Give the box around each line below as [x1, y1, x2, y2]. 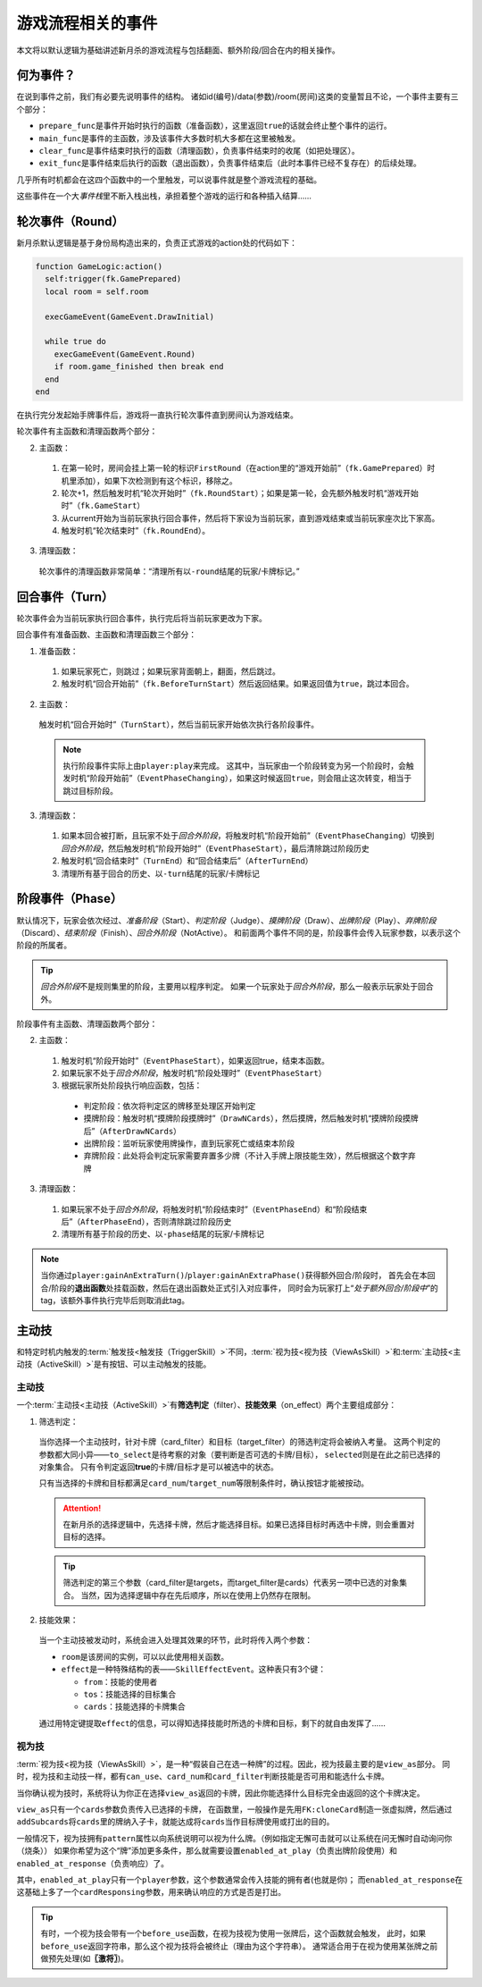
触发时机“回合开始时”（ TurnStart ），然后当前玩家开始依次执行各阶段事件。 [38, 720, 320, 730]
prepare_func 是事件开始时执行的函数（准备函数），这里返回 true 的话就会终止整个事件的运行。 [38, 121, 392, 131]
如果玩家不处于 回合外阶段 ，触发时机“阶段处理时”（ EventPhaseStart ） [61, 1068, 327, 1079]
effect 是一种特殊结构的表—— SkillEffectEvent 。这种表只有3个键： [61, 1663, 327, 1675]
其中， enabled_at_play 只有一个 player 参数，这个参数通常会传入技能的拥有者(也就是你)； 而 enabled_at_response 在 [16, 1874, 463, 1885]
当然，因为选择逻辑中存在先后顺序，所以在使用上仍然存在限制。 [80, 1589, 316, 1600]
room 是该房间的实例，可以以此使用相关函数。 [61, 1651, 229, 1662]
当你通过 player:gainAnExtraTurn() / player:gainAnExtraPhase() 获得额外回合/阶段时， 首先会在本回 [40, 1270, 436, 1281]
